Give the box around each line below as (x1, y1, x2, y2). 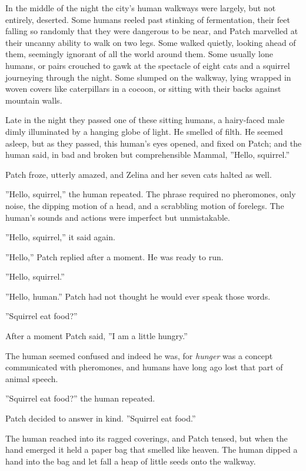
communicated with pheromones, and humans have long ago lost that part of (5, 361, 283, 373)
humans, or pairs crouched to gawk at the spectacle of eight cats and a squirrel (5, 59, 290, 71)
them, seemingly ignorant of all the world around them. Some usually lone (5, 48, 273, 60)
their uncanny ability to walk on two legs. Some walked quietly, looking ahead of (5, 36, 296, 48)
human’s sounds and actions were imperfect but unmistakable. (5, 211, 230, 223)
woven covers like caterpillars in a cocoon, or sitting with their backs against (5, 82, 281, 95)
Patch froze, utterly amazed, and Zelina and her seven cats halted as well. (5, 168, 272, 180)
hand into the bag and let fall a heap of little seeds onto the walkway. (5, 455, 256, 467)
